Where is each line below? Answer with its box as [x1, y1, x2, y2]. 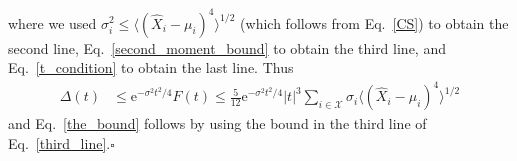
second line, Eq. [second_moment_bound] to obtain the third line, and [8, 37, 446, 58]
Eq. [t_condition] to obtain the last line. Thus [8, 57, 294, 78]
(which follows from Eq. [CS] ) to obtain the [240, 12, 509, 33]
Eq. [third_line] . [8, 132, 111, 153]
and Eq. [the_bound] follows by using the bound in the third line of [8, 113, 427, 134]
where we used [8, 12, 97, 33]
